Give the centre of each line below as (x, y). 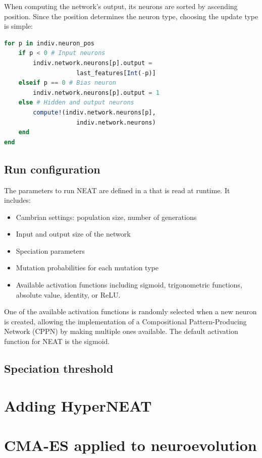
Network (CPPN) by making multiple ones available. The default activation (121, 331)
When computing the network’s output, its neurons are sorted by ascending (121, 6)
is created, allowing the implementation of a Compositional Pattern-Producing (125, 321)
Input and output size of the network (73, 234)
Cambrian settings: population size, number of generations (106, 217)
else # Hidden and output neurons (76, 103)
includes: (17, 200)
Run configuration (52, 169)
